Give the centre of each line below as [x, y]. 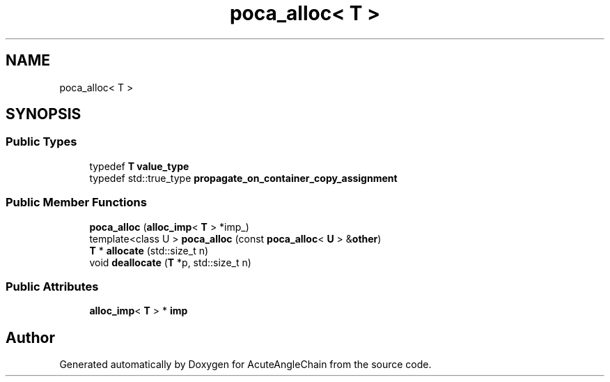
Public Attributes [52, 286]
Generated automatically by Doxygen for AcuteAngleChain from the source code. [245, 365]
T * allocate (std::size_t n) [149, 250]
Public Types [41, 142]
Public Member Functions [76, 203]
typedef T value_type [139, 166]
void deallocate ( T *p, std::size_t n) [170, 262]
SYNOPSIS [44, 114]
